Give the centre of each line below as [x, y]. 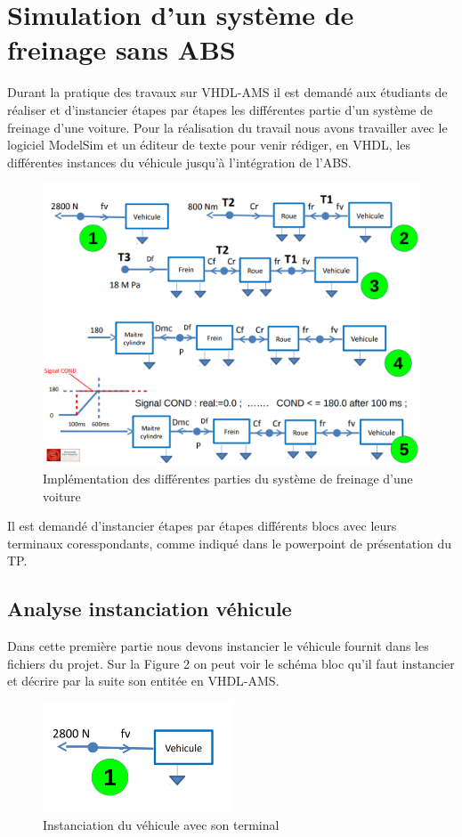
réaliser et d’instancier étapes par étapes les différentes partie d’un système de [220, 109]
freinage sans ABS [122, 49]
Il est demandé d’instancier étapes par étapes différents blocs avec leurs [202, 526]
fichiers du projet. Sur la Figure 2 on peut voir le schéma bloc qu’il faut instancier [231, 663]
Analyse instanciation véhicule [150, 609]
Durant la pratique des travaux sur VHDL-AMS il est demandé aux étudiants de [227, 92]
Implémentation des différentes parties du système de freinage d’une [228, 479]
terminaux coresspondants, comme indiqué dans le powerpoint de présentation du [230, 543]
